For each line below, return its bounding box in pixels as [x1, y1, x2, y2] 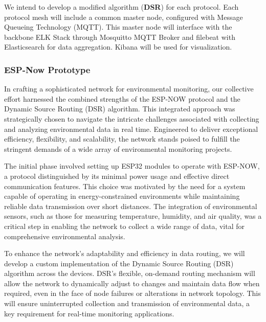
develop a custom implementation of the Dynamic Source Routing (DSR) [4, 258, 234, 268]
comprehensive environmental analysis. [4, 231, 125, 241]
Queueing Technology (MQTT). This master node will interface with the [4, 21, 232, 32]
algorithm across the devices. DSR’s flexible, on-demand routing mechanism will [4, 268, 255, 279]
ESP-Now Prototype [4, 63, 91, 76]
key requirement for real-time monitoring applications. [4, 308, 174, 318]
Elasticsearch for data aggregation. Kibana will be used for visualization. [4, 41, 232, 52]
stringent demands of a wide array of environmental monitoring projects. [4, 143, 232, 154]
